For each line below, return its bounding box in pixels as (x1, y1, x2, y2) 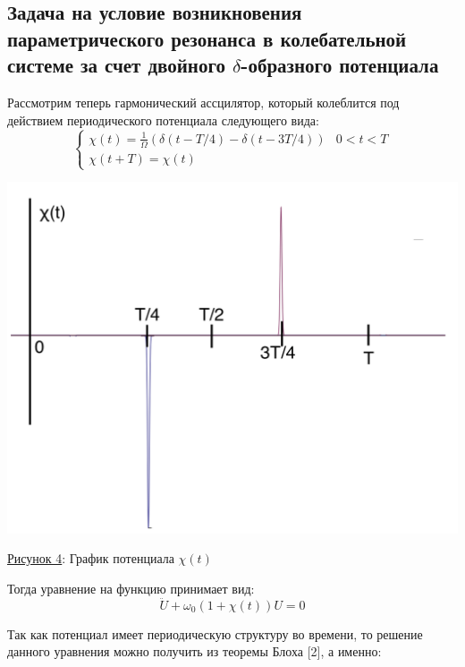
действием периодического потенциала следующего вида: (7, 110, 319, 129)
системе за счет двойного (7, 51, 225, 79)
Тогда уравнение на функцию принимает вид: (7, 579, 255, 598)
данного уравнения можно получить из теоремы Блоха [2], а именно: (7, 642, 382, 661)
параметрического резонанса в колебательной (7, 24, 407, 52)
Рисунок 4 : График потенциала (7, 549, 174, 568)
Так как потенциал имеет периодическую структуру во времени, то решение (7, 624, 423, 643)
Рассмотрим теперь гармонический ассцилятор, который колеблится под (7, 92, 400, 111)
